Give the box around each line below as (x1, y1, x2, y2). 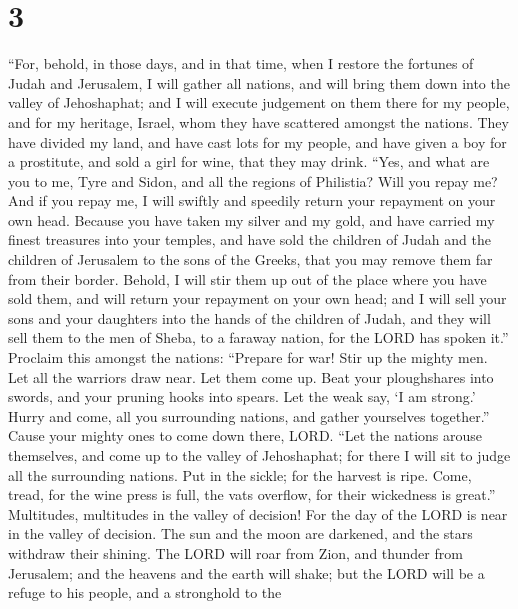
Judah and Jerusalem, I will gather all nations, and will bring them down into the (8, 72, 510, 93)
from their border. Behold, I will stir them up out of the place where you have (8, 268, 487, 289)
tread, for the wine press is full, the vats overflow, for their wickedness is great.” (8, 484, 496, 505)
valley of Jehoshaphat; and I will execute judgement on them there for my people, (8, 92, 510, 113)
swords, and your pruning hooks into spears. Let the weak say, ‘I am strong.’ (8, 386, 476, 407)
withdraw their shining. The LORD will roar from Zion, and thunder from (8, 542, 463, 563)
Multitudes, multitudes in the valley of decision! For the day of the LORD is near (8, 503, 508, 524)
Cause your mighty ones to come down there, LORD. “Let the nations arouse (8, 425, 483, 446)
